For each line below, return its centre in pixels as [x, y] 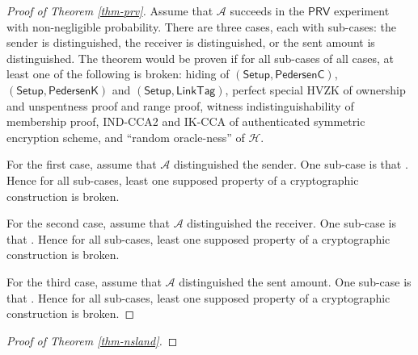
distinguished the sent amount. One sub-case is [295, 281]
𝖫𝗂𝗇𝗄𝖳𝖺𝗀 [196, 91]
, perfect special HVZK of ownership [315, 89]
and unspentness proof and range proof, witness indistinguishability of [180, 105]
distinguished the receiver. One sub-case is [291, 223]
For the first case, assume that [82, 164]
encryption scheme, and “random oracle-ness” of [126, 137]
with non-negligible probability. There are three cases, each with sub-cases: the [201, 26]
